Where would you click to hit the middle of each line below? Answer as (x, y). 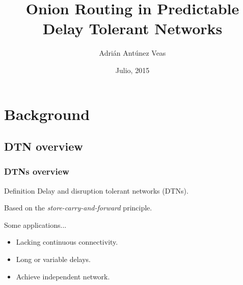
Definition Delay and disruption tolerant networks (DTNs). (96, 190)
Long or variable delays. (53, 259)
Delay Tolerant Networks (132, 28)
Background (47, 114)
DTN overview (44, 146)
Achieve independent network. (63, 276)
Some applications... (35, 224)
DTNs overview (37, 171)
